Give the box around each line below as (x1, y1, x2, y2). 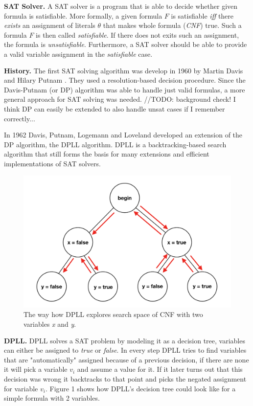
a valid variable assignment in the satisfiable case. (4, 48, 153, 59)
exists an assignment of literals (4, 20, 95, 30)
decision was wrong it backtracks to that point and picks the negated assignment (4, 374, 247, 384)
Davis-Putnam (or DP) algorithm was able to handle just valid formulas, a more (4, 84, 245, 94)
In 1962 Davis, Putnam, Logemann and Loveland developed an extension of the (4, 130, 243, 140)
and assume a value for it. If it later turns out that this (77, 364, 243, 374)
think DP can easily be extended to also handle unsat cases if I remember (4, 103, 225, 113)
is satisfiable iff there (171, 10, 234, 21)
